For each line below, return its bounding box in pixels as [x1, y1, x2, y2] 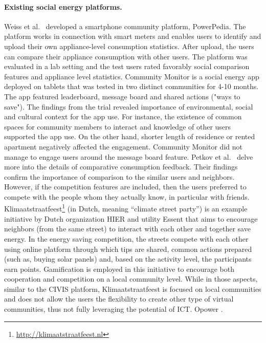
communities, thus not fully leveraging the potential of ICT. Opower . [4, 304, 223, 314]
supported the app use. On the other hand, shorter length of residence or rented [4, 131, 255, 142]
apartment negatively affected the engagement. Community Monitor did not [4, 141, 242, 152]
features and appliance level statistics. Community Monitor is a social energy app [4, 71, 259, 81]
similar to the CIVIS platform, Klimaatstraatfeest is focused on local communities [4, 283, 261, 294]
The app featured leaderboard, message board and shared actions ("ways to [4, 91, 240, 101]
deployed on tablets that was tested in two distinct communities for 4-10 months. [4, 81, 259, 92]
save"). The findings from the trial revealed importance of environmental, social [4, 101, 253, 112]
